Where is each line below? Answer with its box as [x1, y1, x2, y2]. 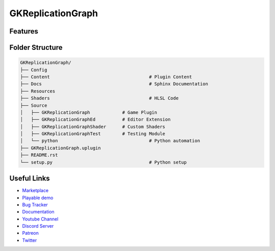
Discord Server [22, 223, 54, 229]
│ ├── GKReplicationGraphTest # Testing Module [20, 131, 166, 137]
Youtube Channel [22, 216, 59, 222]
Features [9, 27, 38, 36]
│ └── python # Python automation [20, 138, 201, 144]
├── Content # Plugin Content [20, 74, 193, 80]
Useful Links [9, 174, 50, 183]
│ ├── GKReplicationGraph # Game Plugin [20, 109, 157, 115]
